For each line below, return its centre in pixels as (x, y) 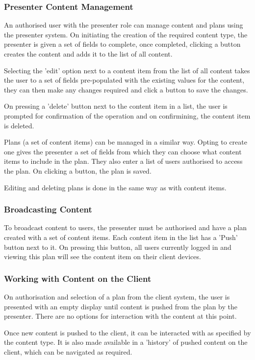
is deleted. (19, 125)
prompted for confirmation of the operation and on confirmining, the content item (127, 115)
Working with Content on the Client (78, 278)
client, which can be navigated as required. (68, 351)
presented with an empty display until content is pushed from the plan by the (121, 306)
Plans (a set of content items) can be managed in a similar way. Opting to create (126, 142)
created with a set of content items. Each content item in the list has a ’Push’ (121, 237)
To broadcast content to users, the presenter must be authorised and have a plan (125, 227)
